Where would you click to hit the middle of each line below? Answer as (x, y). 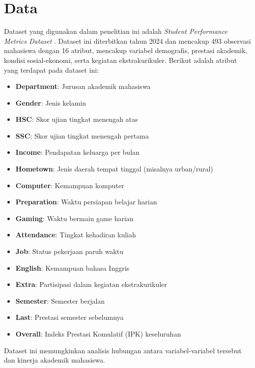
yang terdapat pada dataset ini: (52, 70)
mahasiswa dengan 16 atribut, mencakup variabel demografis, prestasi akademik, (126, 50)
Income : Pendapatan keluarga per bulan (77, 152)
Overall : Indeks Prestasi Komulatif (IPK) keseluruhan (98, 334)
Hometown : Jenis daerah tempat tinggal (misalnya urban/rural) (114, 169)
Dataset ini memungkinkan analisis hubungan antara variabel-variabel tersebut (123, 350)
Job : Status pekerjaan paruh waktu (69, 251)
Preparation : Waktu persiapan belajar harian (86, 202)
